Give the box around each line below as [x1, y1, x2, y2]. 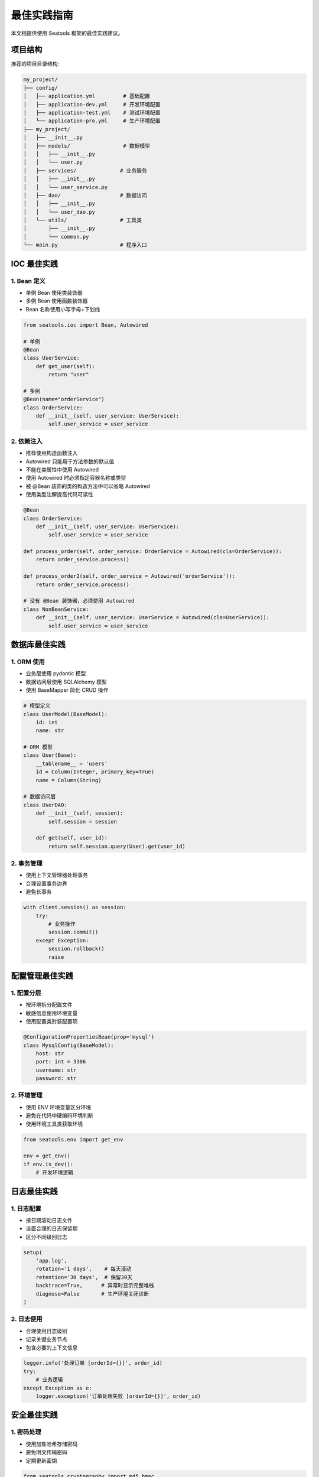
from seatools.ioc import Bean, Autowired [23, 321, 148, 328]
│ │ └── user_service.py [23, 184, 108, 190]
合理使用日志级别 [25, 1327, 67, 1335]
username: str [35, 1066, 77, 1073]
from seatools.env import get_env [23, 1136, 123, 1143]
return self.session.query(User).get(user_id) [48, 842, 185, 850]
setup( [23, 1249, 43, 1255]
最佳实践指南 [11, 9, 74, 22]
